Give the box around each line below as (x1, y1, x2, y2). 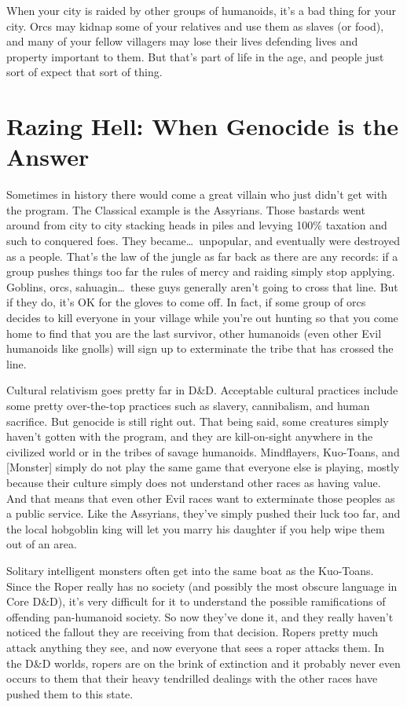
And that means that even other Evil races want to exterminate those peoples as (6, 489, 395, 506)
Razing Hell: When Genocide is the (6, 110, 398, 142)
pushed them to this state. (6, 685, 134, 702)
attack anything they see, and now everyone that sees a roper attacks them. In (6, 639, 385, 655)
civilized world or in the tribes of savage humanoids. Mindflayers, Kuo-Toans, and (6, 443, 400, 460)
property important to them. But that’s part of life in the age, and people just (6, 48, 384, 64)
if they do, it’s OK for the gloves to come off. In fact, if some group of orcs (6, 294, 366, 310)
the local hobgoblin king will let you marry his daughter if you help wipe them (6, 520, 385, 537)
